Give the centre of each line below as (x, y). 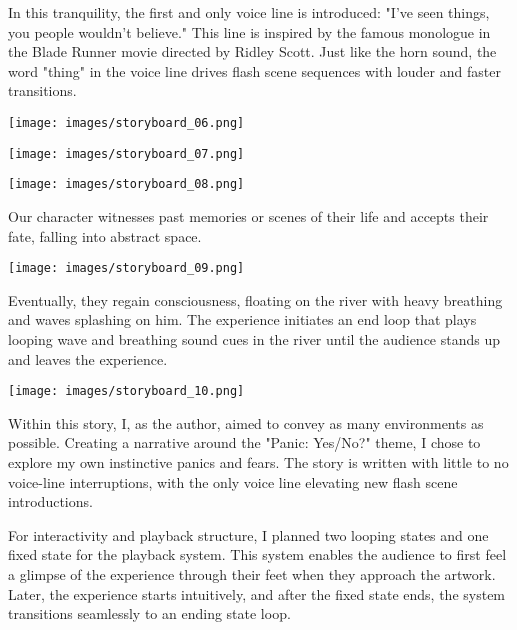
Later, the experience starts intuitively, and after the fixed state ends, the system (257, 593)
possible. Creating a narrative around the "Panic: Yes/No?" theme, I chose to (244, 442)
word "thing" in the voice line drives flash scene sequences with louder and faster (254, 70)
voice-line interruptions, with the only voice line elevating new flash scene (233, 481)
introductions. (50, 501)
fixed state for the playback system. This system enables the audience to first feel (257, 554)
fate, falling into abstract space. (105, 235)
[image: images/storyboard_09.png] (126, 268)
